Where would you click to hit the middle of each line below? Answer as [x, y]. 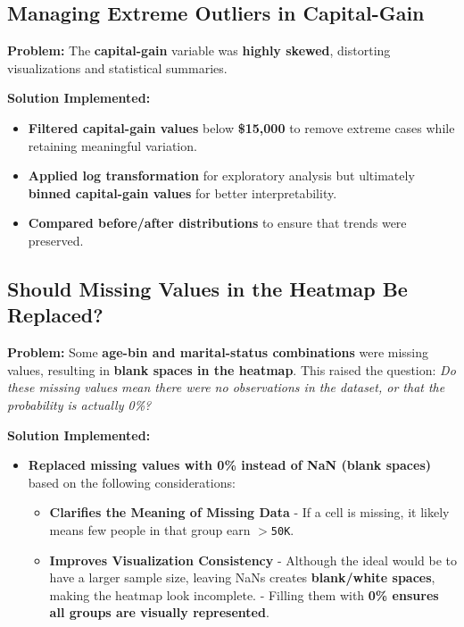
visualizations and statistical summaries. [117, 67]
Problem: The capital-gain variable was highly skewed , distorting [199, 50]
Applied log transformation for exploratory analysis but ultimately [221, 176]
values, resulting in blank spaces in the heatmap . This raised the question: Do [232, 369]
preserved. [56, 240]
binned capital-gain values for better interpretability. [182, 192]
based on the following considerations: [132, 482]
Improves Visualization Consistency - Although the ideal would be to [253, 560]
